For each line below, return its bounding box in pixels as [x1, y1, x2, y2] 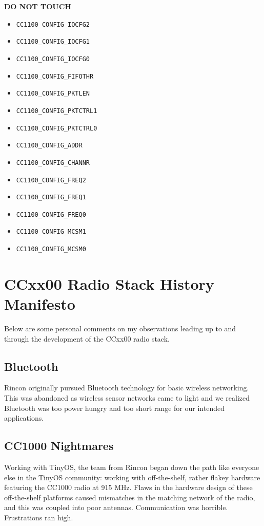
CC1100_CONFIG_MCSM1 [16, 228, 86, 236]
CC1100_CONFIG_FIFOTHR [16, 72, 94, 80]
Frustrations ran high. [4, 512, 73, 523]
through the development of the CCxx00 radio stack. [4, 333, 170, 344]
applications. [4, 412, 44, 423]
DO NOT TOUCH [4, 1, 71, 11]
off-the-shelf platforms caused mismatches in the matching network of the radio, [4, 492, 255, 502]
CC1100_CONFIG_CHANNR [16, 159, 90, 166]
